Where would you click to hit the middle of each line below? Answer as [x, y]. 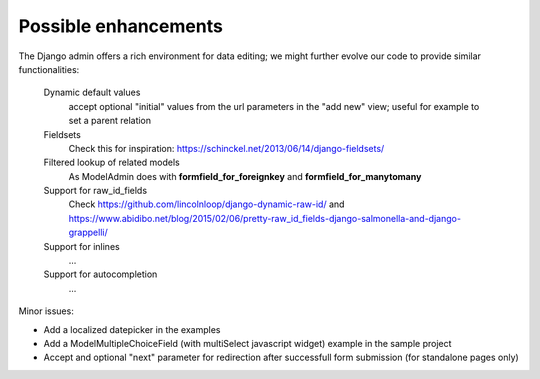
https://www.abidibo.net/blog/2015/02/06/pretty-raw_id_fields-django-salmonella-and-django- [265, 218]
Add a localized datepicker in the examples [132, 329]
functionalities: [49, 69]
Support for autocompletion [100, 274]
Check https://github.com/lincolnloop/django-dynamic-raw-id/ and [206, 204]
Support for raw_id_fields [95, 191]
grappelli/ [88, 232]
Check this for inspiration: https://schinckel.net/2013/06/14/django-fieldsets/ [226, 148]
